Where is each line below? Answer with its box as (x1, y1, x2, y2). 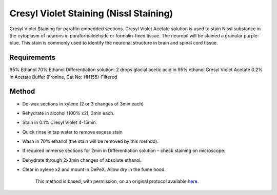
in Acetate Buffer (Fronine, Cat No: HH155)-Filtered (9, 74, 117, 80)
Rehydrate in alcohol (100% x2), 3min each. (22, 110, 115, 116)
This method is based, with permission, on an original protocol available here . (35, 178, 199, 184)
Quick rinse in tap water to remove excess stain (22, 128, 123, 135)
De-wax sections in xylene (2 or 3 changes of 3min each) (22, 100, 144, 107)
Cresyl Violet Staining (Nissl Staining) (9, 8, 173, 19)
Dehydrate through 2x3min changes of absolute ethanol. (22, 157, 142, 163)
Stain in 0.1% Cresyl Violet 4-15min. (22, 119, 97, 125)
